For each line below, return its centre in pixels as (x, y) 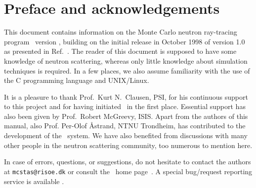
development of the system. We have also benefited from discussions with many (126, 135)
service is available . (34, 181)
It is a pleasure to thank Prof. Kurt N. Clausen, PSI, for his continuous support (126, 96)
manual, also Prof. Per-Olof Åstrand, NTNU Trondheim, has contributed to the (125, 126)
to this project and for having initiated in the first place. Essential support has (125, 106)
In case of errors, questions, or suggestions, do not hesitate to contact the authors (128, 162)
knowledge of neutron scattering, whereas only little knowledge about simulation (126, 60)
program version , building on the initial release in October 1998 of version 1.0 (125, 41)
